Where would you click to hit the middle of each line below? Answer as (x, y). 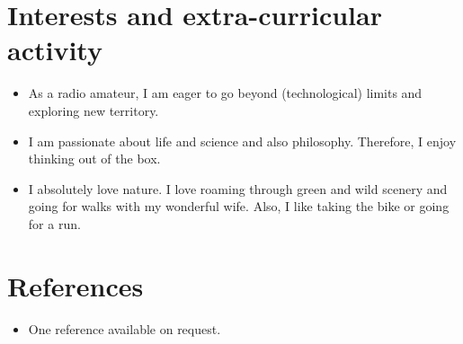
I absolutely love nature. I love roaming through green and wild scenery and (238, 188)
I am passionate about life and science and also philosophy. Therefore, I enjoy (242, 141)
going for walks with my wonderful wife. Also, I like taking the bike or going (239, 206)
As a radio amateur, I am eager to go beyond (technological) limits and (225, 93)
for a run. (54, 223)
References (76, 285)
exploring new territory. (93, 110)
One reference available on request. (125, 328)
